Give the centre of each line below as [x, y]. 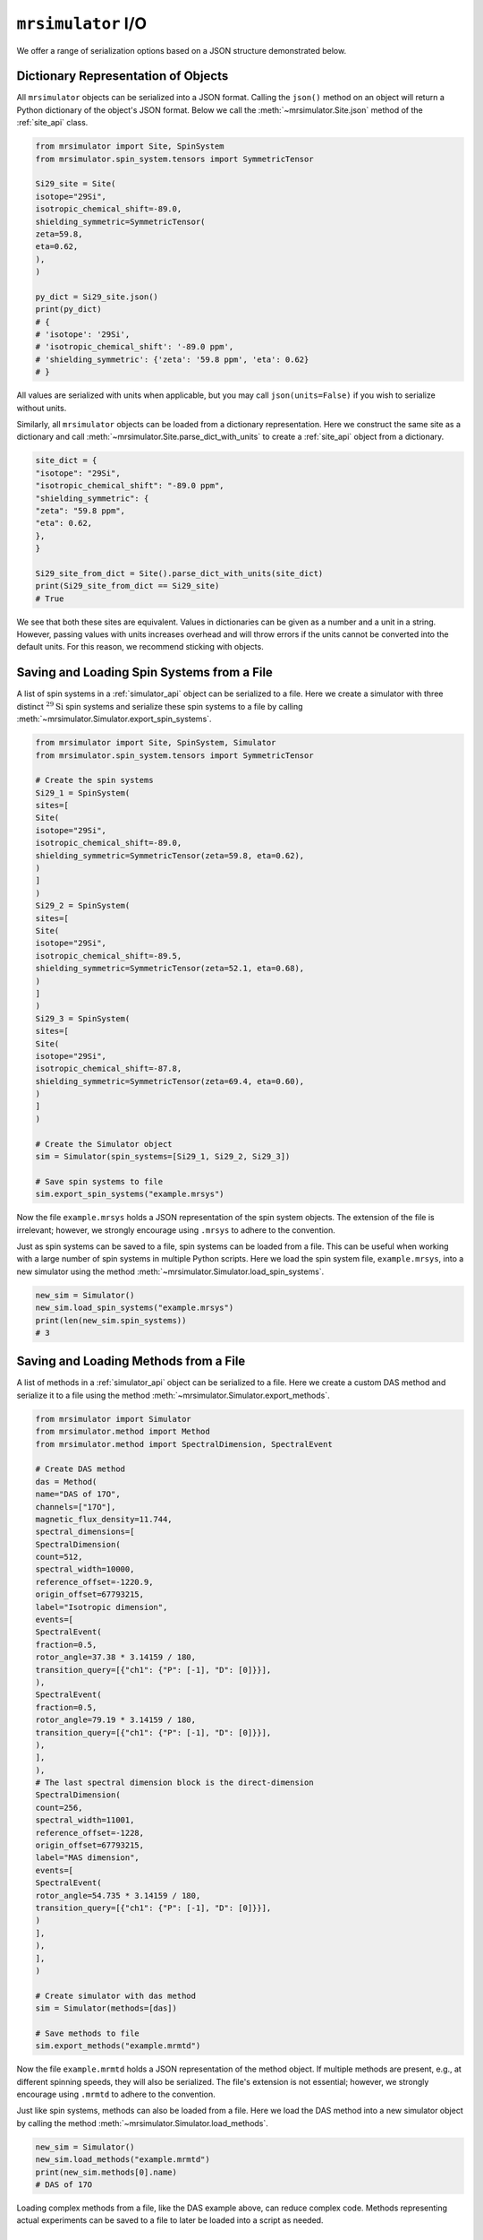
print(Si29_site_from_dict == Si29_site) [127, 586]
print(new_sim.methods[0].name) [106, 2172]
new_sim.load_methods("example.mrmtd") [123, 2160]
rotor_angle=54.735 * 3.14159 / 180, [118, 1895]
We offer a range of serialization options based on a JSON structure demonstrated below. [182, 50]
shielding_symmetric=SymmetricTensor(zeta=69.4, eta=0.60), [170, 1081]
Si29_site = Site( [76, 184]
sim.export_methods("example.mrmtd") [118, 2046]
